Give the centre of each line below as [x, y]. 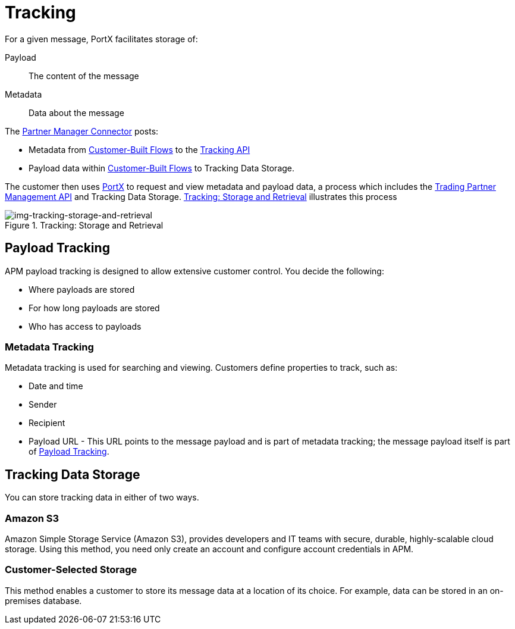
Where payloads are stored [82, 289]
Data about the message [76, 112]
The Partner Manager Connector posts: [82, 131]
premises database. [43, 600]
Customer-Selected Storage [71, 570]
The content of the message [84, 76]
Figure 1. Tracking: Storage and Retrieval [84, 225]
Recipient [47, 423]
